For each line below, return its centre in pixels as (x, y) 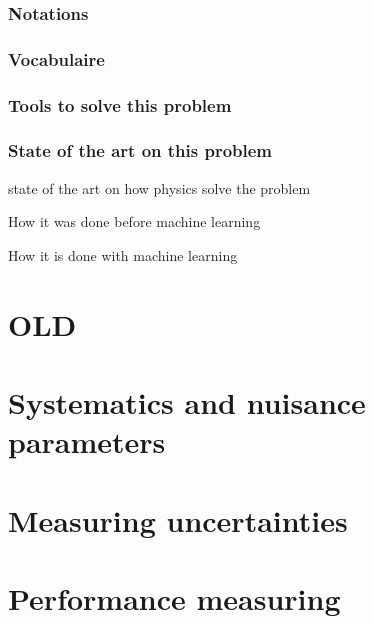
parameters (87, 441)
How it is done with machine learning (123, 254)
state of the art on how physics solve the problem (159, 187)
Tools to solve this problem (120, 104)
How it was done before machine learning (134, 221)
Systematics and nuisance (187, 402)
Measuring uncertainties (178, 519)
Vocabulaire (56, 58)
